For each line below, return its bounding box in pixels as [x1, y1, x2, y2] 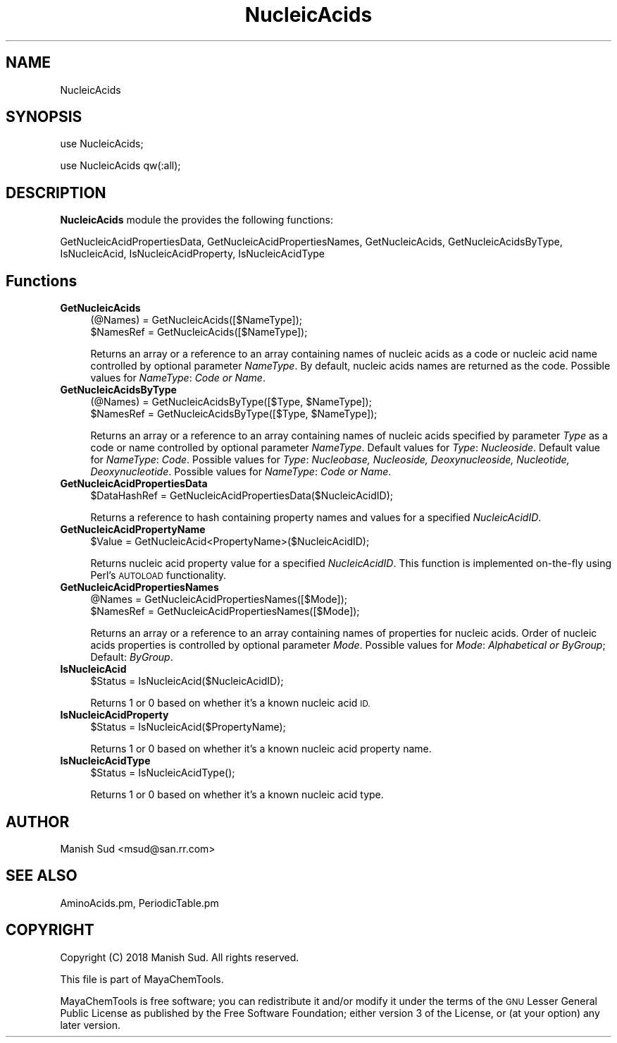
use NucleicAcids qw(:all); [60, 159, 181, 172]
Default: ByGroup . [90, 651, 173, 664]
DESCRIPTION [6, 183, 106, 202]
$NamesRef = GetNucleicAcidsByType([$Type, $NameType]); [90, 408, 378, 420]
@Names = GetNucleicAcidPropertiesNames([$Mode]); [90, 593, 347, 606]
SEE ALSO [6, 867, 77, 885]
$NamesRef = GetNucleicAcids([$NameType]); [90, 326, 308, 338]
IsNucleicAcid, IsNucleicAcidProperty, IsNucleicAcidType [60, 248, 325, 260]
